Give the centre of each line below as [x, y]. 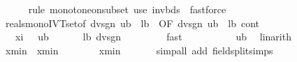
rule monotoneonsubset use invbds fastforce [127, 9]
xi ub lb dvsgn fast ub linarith [153, 37]
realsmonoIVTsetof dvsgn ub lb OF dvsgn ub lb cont [132, 23]
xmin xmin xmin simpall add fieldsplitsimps [139, 50]
